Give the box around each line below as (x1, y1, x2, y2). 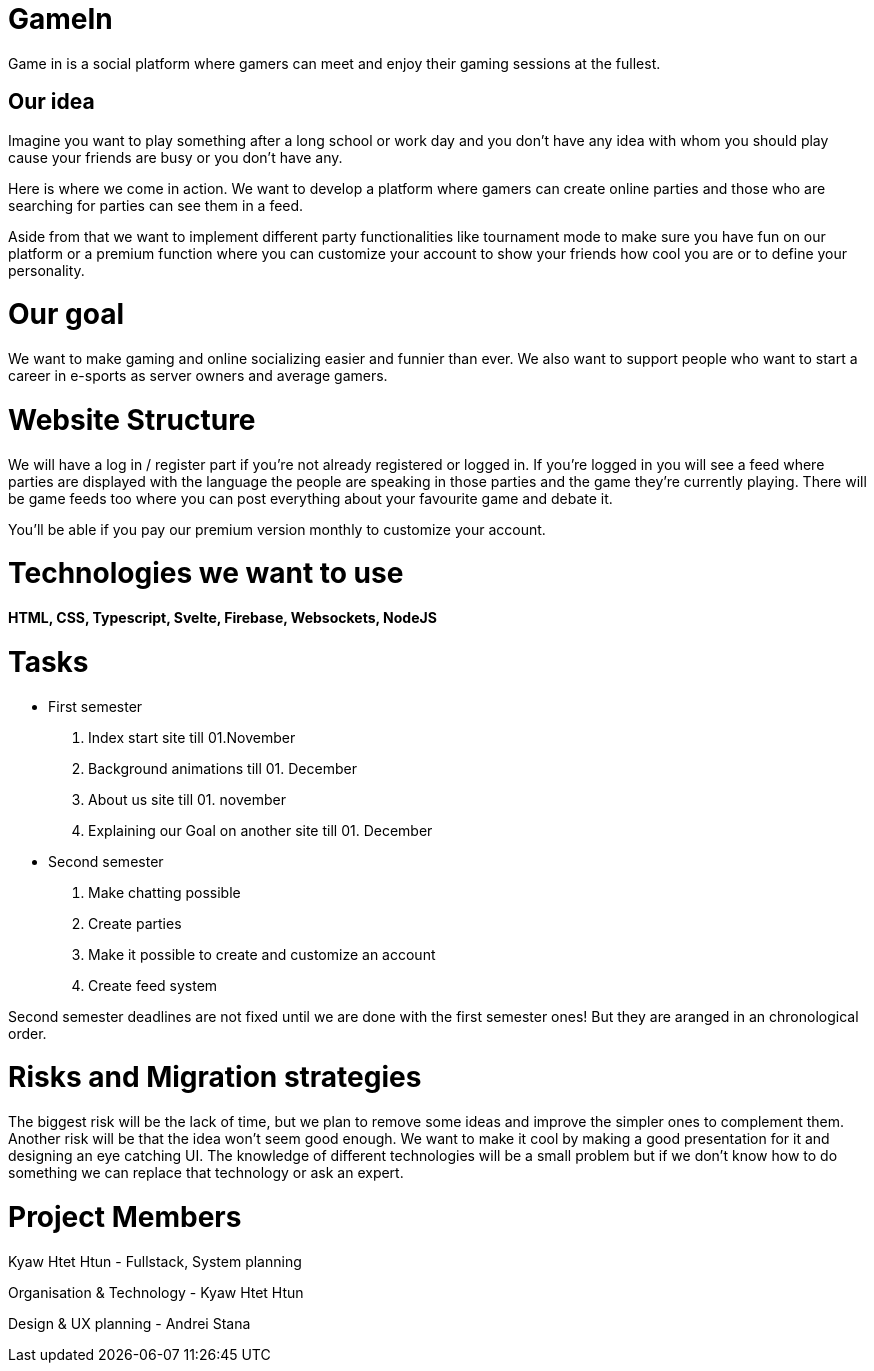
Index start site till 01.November (88, 728, 296, 746)
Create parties (88, 914, 182, 932)
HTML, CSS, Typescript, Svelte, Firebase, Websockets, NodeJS (8, 609, 437, 627)
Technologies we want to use (8, 556, 404, 591)
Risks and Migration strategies (8, 1060, 422, 1095)
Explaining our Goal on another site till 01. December (88, 821, 433, 839)
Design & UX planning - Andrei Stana (8, 1314, 251, 1332)
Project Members (8, 1199, 242, 1234)
